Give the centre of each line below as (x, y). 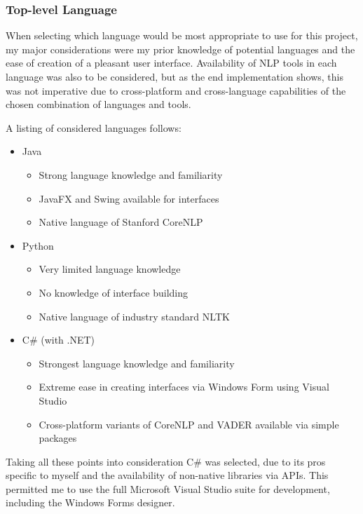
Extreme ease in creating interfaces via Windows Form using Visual (184, 387)
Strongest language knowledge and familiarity (137, 363)
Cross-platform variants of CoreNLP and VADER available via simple (189, 424)
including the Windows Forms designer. (90, 502)
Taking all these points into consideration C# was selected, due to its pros (166, 461)
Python (38, 245)
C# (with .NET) (59, 340)
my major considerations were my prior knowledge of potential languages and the (180, 49)
